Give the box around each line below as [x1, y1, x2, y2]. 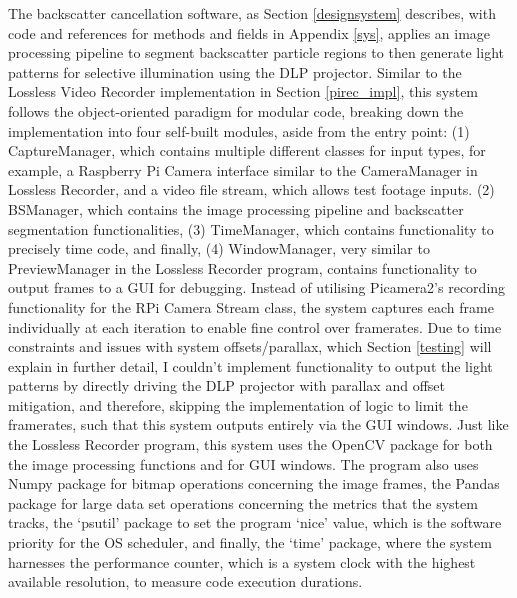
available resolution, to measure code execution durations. [8, 571, 363, 592]
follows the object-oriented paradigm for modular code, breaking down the [8, 100, 464, 121]
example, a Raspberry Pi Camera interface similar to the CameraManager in [8, 159, 478, 180]
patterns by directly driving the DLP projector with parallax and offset [8, 375, 445, 396]
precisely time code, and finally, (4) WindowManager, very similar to [8, 238, 430, 259]
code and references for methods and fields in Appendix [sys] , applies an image [8, 22, 491, 43]
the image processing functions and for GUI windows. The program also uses [8, 453, 479, 474]
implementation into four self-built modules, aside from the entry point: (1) [8, 120, 470, 141]
